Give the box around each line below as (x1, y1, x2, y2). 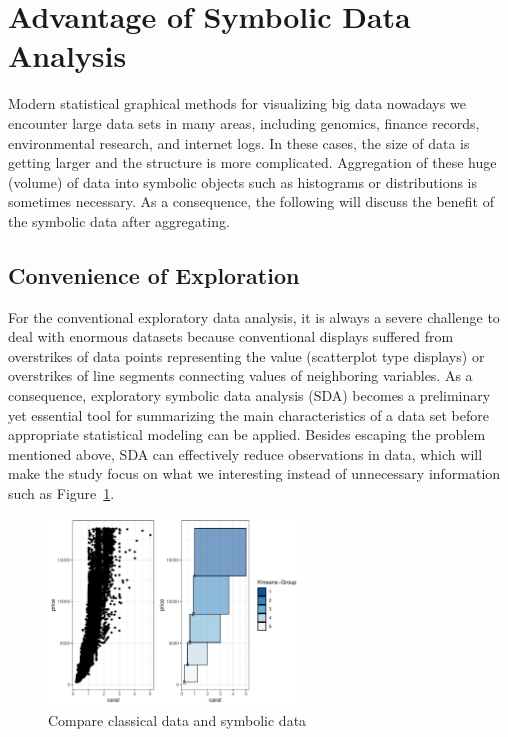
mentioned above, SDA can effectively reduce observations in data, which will (8, 443, 483, 464)
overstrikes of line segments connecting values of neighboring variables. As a (8, 365, 473, 386)
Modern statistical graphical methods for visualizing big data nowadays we (8, 93, 466, 114)
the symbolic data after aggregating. (8, 210, 230, 231)
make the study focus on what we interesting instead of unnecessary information (8, 463, 501, 484)
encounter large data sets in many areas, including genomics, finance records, (8, 112, 480, 133)
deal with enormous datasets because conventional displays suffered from (8, 326, 454, 347)
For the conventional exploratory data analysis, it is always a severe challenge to (8, 306, 500, 327)
